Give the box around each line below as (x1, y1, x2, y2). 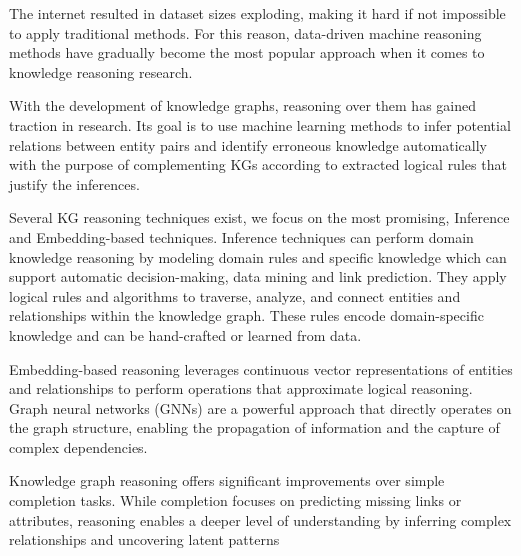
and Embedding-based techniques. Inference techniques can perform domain (9, 226, 474, 247)
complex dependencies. (9, 436, 148, 457)
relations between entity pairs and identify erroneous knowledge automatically (9, 134, 487, 155)
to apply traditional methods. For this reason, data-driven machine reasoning (9, 22, 482, 43)
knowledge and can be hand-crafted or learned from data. (9, 324, 362, 345)
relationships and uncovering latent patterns (9, 529, 280, 550)
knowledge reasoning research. (9, 61, 193, 82)
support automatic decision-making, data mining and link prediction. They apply (9, 266, 507, 287)
